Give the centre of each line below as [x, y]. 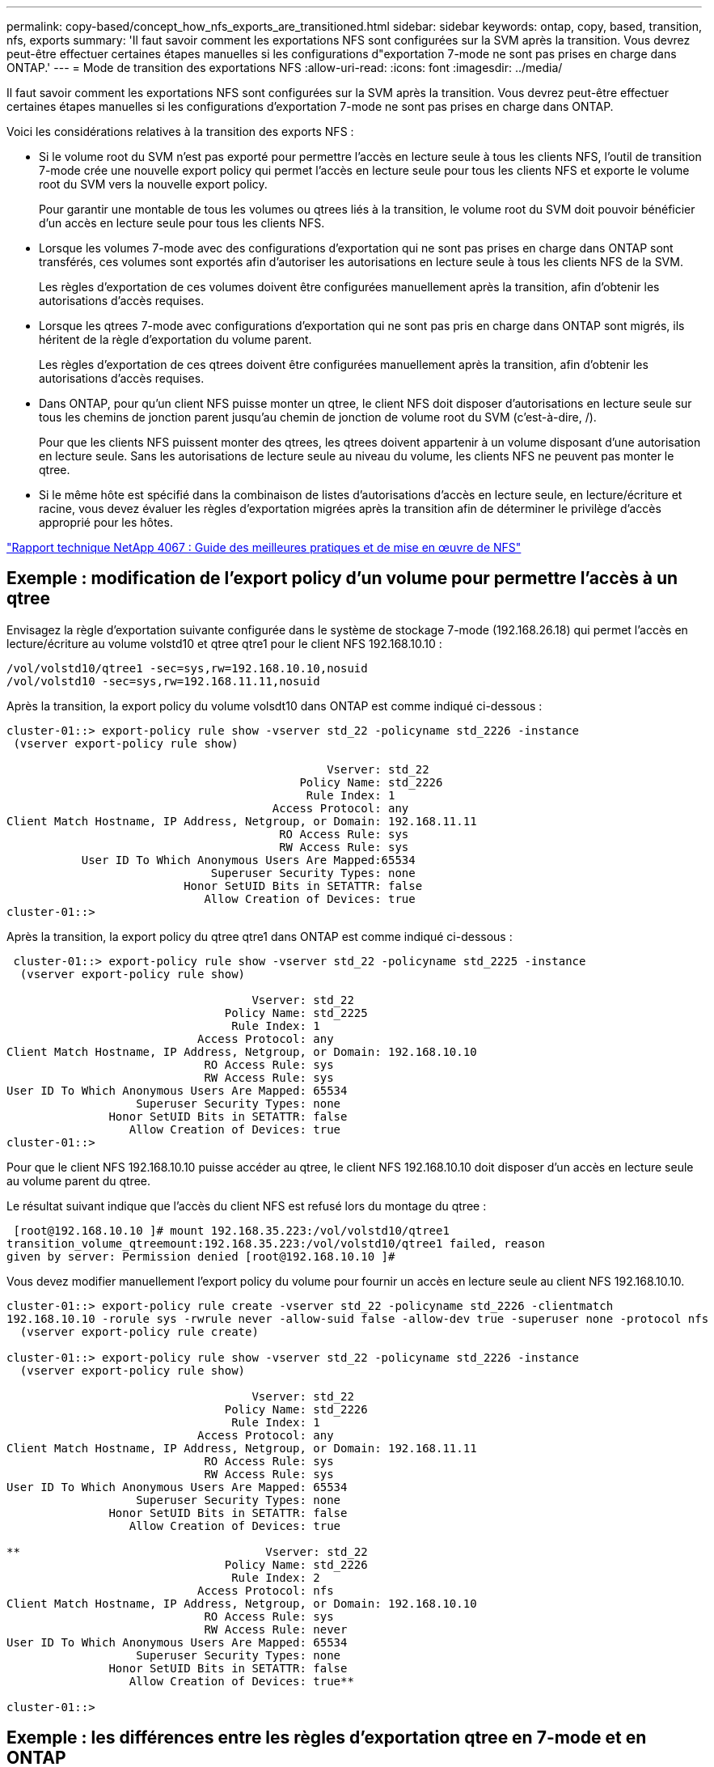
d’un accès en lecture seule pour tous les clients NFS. [182, 223]
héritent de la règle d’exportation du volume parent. [175, 339]
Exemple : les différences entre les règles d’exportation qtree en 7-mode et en [327, 1738]
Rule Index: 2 [276, 1577]
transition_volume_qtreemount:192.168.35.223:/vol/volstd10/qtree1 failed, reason [276, 1243]
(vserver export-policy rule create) [139, 1331]
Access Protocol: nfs [266, 1590]
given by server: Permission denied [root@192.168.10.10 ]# [201, 1256]
